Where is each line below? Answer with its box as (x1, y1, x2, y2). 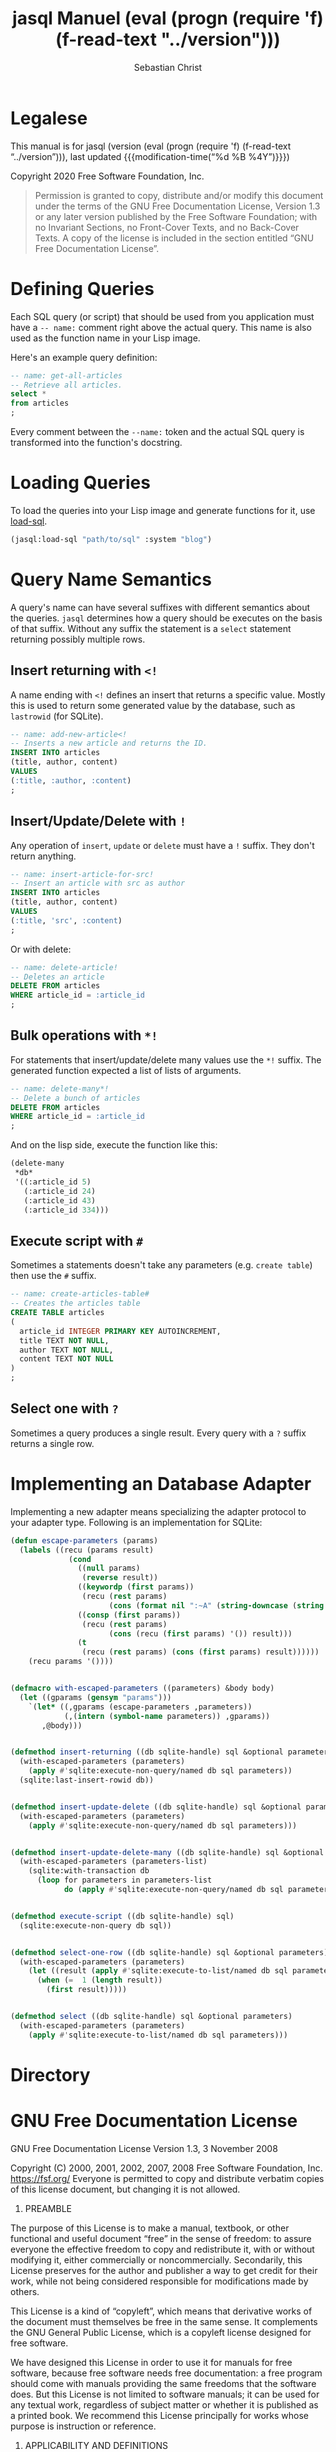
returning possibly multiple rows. (10, 633, 146, 645)
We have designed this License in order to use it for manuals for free (10, 2356, 293, 2368)
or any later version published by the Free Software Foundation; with (34, 210, 318, 222)
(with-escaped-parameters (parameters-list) (19, 1857, 208, 1867)
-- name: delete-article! (10, 962, 118, 972)
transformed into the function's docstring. (10, 437, 183, 448)
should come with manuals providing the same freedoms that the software (10, 2377, 317, 2389)
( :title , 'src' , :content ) (10, 915, 123, 926)
